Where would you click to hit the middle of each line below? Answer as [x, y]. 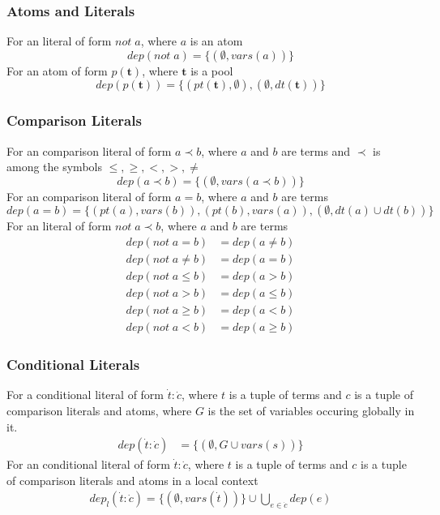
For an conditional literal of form [88, 464]
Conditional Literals [73, 365]
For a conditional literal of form [85, 395]
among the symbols [54, 167]
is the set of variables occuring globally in [311, 410]
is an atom [216, 41]
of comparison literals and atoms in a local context [132, 480]
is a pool [212, 70]
